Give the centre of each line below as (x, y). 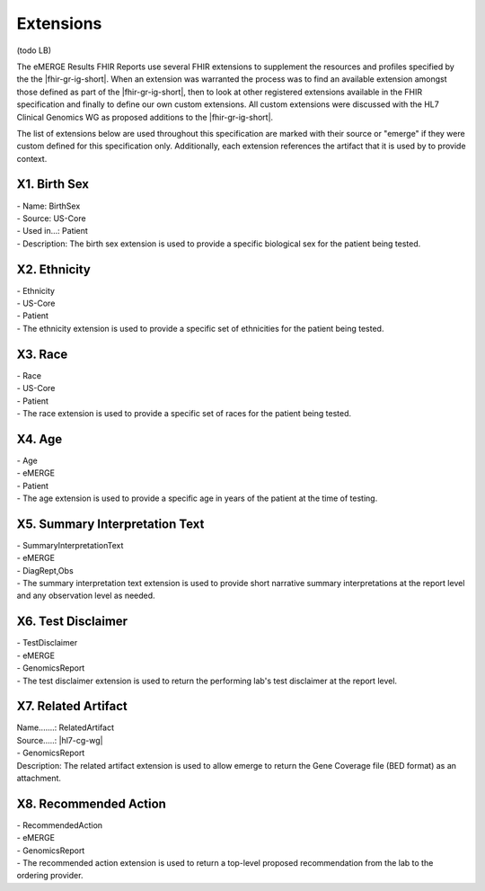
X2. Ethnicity (54, 269)
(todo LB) (34, 50)
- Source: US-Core (51, 218)
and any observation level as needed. (86, 596)
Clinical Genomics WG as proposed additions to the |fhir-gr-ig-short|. (145, 117)
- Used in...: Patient (53, 231)
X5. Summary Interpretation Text (110, 524)
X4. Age (40, 439)
